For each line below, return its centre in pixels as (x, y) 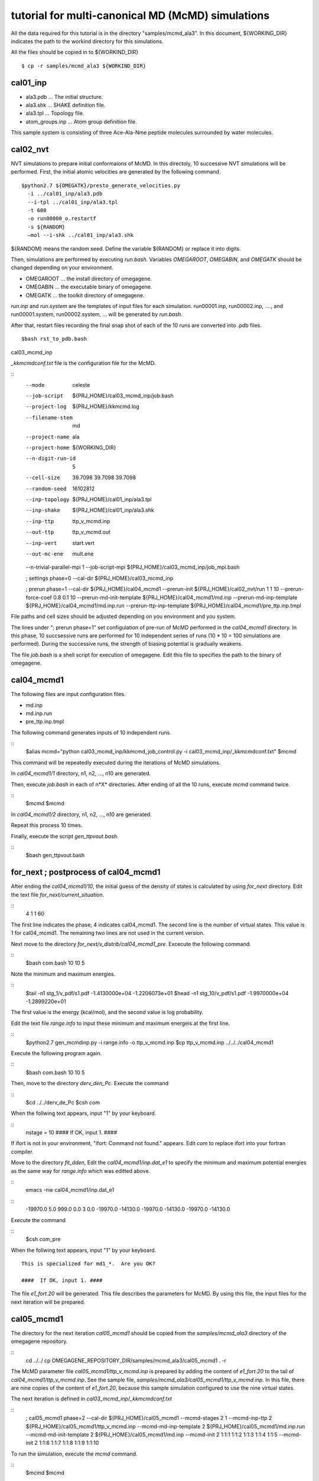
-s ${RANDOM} (46, 227)
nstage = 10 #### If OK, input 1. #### (71, 1133)
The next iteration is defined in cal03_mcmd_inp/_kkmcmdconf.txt (92, 1399)
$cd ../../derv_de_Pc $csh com (63, 1102)
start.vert (83, 543)
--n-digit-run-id (51, 459)
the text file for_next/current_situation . (58, 895)
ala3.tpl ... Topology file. (55, 113)
